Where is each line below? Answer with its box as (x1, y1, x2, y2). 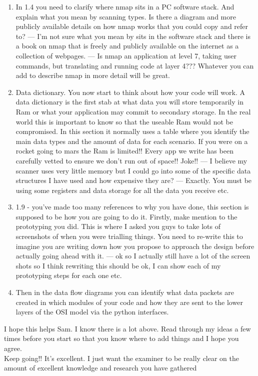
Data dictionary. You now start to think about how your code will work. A (15, 86, 245, 97)
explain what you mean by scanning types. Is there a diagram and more (15, 11, 236, 21)
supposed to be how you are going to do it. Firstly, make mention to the (15, 211, 237, 221)
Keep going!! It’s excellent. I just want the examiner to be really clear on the (4, 352, 239, 363)
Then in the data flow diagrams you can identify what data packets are (15, 287, 234, 297)
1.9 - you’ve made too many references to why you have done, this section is (15, 201, 249, 212)
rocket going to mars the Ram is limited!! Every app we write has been (15, 145, 233, 156)
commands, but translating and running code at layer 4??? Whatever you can (15, 60, 254, 70)
